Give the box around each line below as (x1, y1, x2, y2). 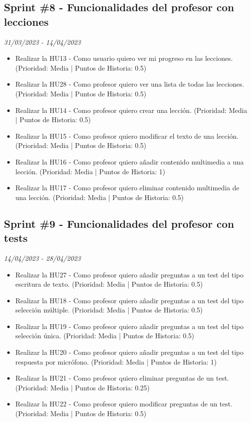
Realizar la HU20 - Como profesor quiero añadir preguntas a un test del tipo (15, 347, 244, 357)
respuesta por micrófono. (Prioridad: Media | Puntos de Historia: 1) (15, 356, 217, 367)
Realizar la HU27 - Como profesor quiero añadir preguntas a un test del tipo (15, 269, 244, 279)
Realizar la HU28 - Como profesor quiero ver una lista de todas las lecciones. (15, 79, 244, 89)
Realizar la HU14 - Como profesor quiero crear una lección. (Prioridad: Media (15, 105, 247, 115)
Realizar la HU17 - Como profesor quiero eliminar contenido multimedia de (15, 183, 239, 193)
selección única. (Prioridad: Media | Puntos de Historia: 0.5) (15, 330, 195, 341)
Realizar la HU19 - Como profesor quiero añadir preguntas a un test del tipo (15, 321, 244, 331)
